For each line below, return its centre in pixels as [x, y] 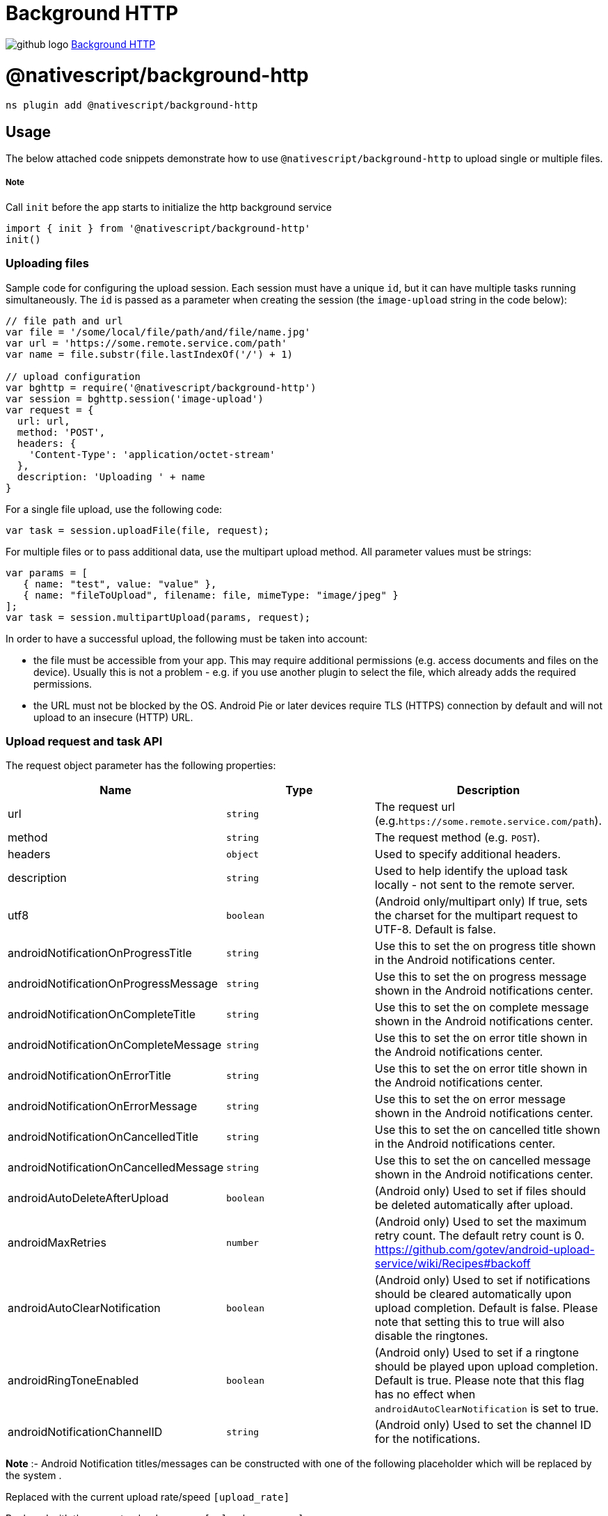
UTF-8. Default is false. [435, 930]
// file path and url [64, 321]
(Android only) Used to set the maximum [481, 1222]
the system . [34, 1476]
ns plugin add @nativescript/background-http [132, 105]
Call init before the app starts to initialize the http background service [169, 207]
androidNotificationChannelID [85, 1432]
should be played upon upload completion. [486, 1367]
